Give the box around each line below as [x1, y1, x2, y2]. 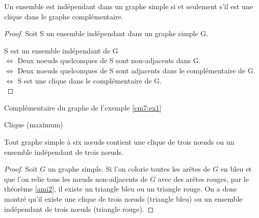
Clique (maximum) [4, 119, 63, 130]
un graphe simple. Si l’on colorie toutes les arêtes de [48, 163, 211, 174]
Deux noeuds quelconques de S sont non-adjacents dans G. [17, 55, 201, 66]
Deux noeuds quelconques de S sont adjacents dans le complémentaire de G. [17, 65, 255, 75]
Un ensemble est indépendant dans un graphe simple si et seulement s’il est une [4, 1, 253, 11]
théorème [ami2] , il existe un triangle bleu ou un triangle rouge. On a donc [4, 183, 238, 194]
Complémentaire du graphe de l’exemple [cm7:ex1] [4, 102, 162, 113]
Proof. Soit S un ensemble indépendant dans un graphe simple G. [4, 28, 209, 39]
